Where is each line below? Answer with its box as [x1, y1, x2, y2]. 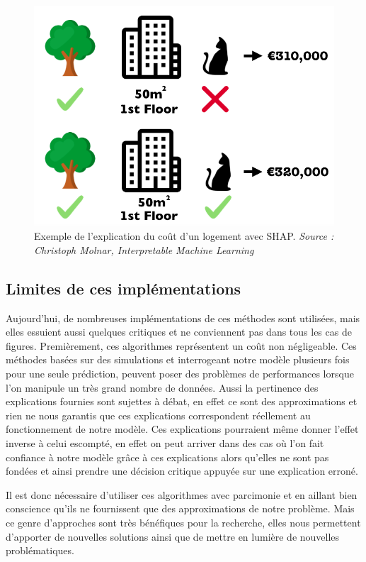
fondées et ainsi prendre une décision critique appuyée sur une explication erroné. [6, 463, 358, 478]
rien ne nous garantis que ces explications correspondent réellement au [6, 407, 311, 422]
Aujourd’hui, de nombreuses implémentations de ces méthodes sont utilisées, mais [6, 310, 360, 325]
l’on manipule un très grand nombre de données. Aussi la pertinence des [6, 380, 319, 395]
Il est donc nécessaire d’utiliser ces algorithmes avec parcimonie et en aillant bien [6, 487, 358, 502]
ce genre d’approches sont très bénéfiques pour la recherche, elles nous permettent [6, 514, 361, 529]
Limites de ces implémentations [6, 277, 241, 299]
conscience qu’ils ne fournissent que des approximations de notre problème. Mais [6, 501, 355, 516]
